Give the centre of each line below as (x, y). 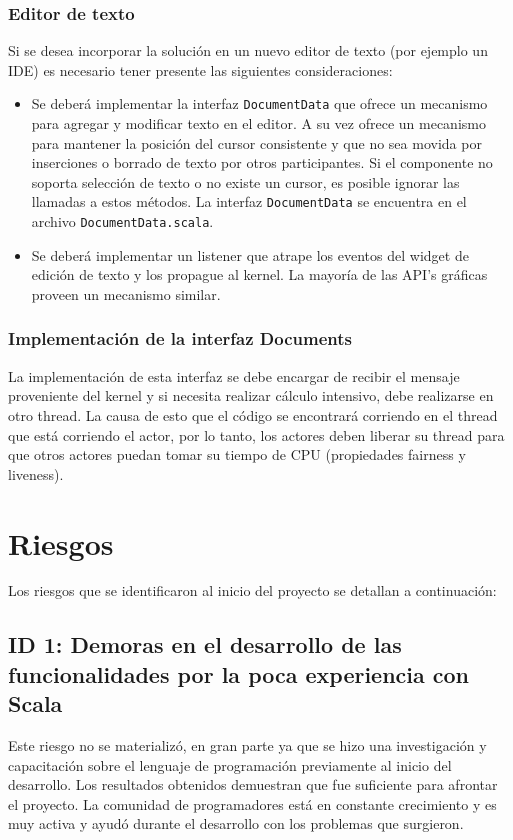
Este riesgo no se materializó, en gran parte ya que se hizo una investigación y (247, 745)
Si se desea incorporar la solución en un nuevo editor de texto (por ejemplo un (248, 50)
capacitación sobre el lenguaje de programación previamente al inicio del (230, 764)
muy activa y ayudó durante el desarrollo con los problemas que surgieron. (236, 823)
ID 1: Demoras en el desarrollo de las (205, 644)
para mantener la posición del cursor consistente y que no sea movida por (256, 142)
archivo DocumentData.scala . (122, 221)
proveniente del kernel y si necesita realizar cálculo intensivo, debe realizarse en (251, 395)
